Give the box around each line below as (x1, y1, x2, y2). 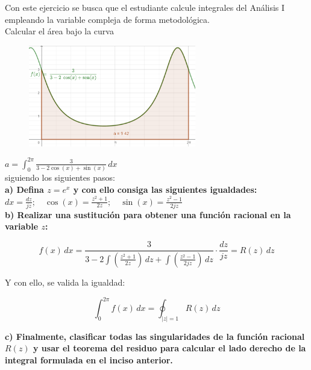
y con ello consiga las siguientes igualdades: (73, 183, 257, 195)
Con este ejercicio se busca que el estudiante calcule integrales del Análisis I (5, 1, 285, 13)
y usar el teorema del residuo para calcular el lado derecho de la (33, 342, 306, 354)
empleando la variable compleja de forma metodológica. (5, 13, 210, 25)
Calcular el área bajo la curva (5, 25, 114, 37)
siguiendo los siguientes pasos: (5, 171, 115, 184)
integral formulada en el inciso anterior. (5, 354, 173, 366)
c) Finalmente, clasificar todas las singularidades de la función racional (5, 330, 305, 342)
